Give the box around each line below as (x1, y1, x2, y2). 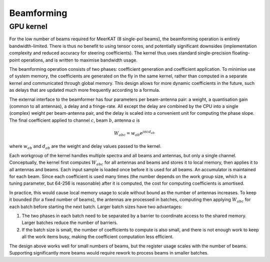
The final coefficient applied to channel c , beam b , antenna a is (9, 117, 140, 123)
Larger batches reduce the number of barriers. (21, 220, 118, 226)
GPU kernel (9, 22, 47, 31)
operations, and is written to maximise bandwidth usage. (20, 57, 137, 63)
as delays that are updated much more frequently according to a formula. (9, 87, 160, 93)
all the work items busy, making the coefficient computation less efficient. (21, 234, 174, 240)
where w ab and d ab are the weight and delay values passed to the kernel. (9, 143, 162, 151)
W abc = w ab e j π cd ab (113, 130, 155, 137)
